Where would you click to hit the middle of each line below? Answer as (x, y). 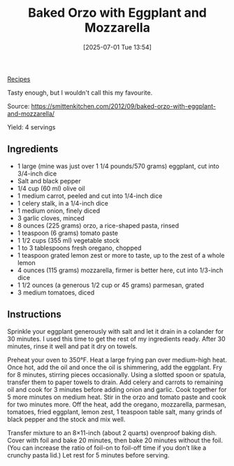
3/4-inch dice (37, 174)
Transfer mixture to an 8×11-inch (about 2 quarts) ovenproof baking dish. (112, 432)
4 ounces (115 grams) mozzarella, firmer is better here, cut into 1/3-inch (120, 270)
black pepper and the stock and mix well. (66, 419)
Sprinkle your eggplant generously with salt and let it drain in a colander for (116, 331)
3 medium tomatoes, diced (56, 292)
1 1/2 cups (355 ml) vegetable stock (68, 240)
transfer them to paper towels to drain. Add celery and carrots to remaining (115, 382)
